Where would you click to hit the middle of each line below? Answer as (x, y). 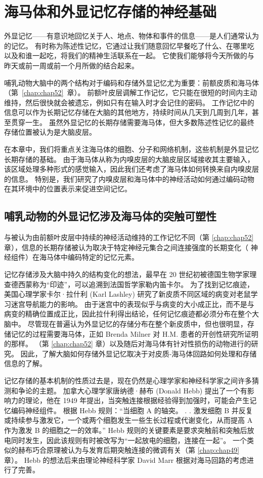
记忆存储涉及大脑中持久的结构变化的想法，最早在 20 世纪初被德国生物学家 (127, 274)
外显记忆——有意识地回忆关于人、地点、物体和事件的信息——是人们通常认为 (131, 36)
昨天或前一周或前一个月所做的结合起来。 (71, 65)
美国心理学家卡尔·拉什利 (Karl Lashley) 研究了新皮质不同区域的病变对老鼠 (127, 294)
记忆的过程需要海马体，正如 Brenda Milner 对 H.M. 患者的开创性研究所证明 (135, 333)
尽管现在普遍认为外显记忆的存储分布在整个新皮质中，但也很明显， (137, 323)
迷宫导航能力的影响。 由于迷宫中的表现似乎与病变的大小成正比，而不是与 (133, 304)
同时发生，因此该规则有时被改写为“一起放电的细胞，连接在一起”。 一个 (129, 440)
